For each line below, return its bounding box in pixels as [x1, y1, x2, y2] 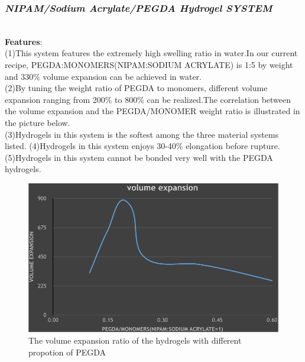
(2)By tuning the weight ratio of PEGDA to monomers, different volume [5, 82, 268, 94]
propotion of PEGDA [28, 345, 106, 358]
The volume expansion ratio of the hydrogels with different [28, 334, 242, 347]
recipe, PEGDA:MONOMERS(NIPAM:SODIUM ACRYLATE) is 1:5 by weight [5, 59, 293, 70]
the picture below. [5, 116, 70, 128]
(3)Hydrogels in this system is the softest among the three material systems [5, 128, 279, 140]
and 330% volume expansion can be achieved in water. [5, 70, 202, 82]
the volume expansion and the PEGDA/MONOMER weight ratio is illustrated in [5, 105, 300, 117]
